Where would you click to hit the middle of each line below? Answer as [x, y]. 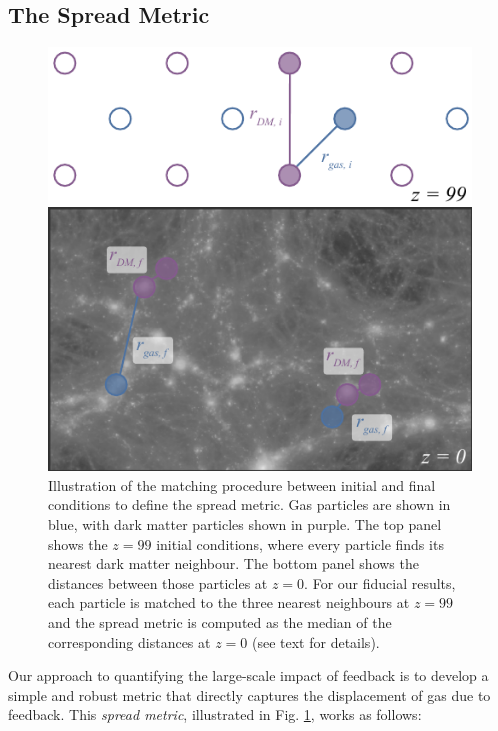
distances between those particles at [158, 582]
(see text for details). [315, 641]
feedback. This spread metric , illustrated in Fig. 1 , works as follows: [215, 714]
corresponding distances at [129, 641]
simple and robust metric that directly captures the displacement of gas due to [249, 694]
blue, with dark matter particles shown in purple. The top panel [245, 523]
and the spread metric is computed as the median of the [220, 621]
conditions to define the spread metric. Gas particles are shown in [249, 504]
